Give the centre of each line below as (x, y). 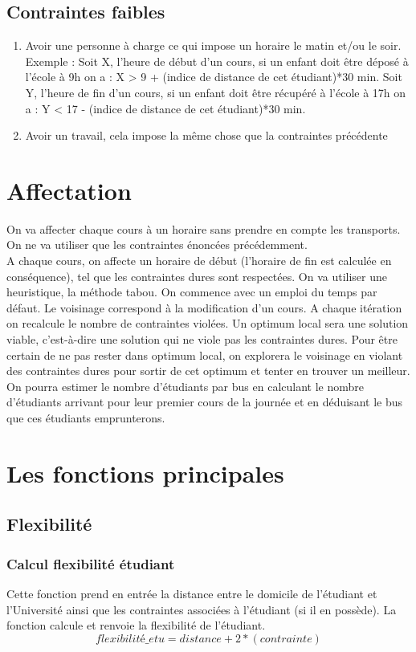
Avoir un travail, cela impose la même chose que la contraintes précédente (206, 135)
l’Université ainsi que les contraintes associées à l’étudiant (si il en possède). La (202, 609)
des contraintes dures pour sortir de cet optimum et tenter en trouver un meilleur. (208, 371)
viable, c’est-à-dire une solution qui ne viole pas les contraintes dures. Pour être (202, 339)
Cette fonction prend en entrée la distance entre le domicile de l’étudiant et (192, 593)
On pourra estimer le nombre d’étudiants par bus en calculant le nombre (185, 386)
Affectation (69, 190)
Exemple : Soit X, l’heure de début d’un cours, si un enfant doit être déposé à (217, 61)
